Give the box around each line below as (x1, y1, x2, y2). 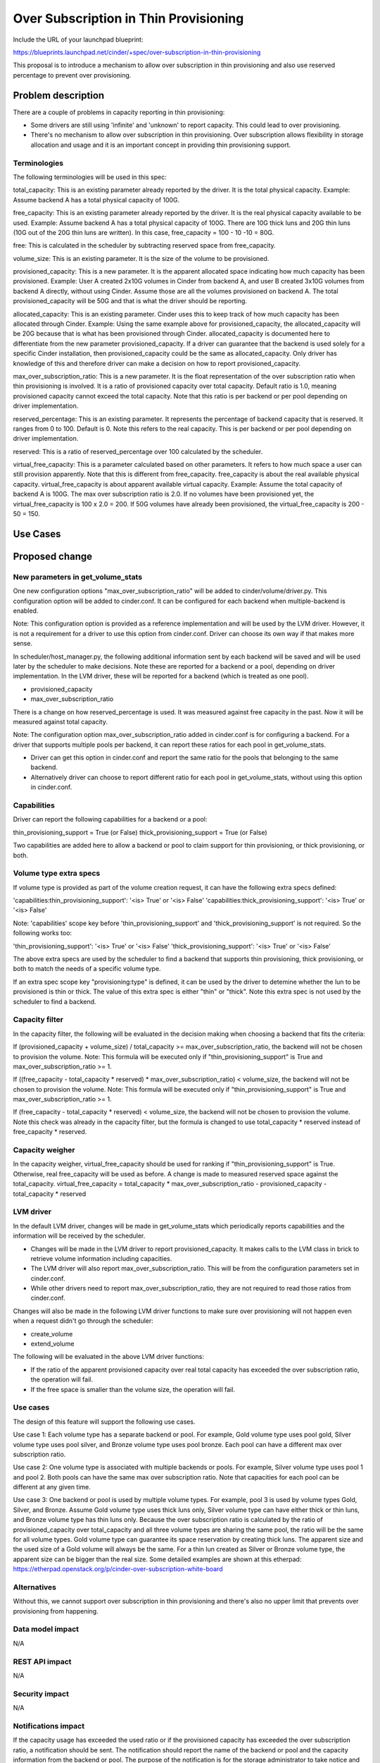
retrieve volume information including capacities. (30, 1254, 172, 1262)
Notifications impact (13, 1721, 84, 1731)
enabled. (13, 606, 39, 615)
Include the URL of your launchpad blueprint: (13, 35, 144, 44)
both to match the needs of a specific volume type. (13, 965, 161, 973)
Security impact (13, 1689, 70, 1699)
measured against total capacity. (13, 717, 108, 726)
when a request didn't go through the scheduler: (13, 1317, 154, 1325)
